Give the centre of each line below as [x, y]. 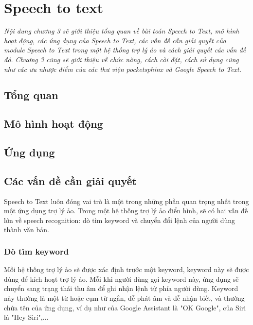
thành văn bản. [27, 230]
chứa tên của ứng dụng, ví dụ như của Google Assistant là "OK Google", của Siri [125, 307]
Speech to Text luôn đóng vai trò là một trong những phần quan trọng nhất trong [126, 201]
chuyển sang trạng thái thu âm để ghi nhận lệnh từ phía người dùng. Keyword [121, 288]
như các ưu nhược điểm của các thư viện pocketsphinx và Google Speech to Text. [123, 69]
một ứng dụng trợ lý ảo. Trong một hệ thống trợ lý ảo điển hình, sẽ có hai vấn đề [126, 211]
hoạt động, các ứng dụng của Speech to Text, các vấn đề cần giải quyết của [115, 40]
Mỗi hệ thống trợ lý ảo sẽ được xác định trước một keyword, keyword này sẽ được [126, 269]
